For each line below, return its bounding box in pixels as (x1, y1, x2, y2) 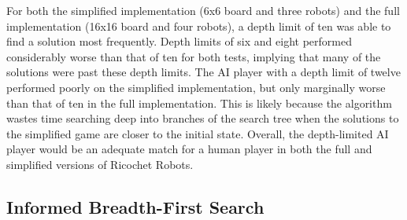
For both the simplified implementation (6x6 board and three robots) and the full (6, 2, 400, 18)
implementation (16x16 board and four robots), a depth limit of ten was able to (6, 17, 391, 34)
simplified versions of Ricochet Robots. (6, 156, 194, 172)
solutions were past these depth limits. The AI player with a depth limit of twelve (6, 64, 401, 80)
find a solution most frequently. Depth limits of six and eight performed (6, 33, 352, 49)
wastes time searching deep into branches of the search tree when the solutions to (6, 110, 399, 126)
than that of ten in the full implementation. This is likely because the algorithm (6, 94, 392, 111)
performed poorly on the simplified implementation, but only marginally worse (6, 79, 386, 95)
